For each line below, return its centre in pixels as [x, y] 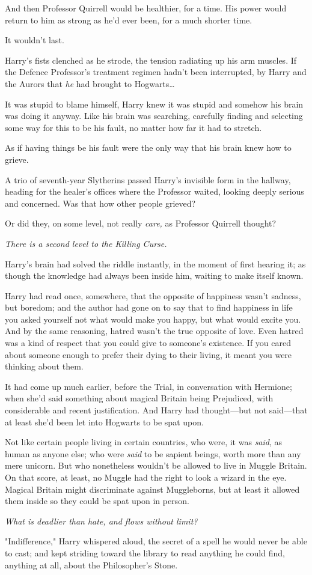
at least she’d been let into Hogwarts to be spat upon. [104, 421]
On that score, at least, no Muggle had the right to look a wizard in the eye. [146, 477]
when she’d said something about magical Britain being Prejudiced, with [139, 398]
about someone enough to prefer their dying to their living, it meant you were [148, 354]
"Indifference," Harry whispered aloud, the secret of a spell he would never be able [156, 541]
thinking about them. [44, 366]
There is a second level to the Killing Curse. [86, 243]
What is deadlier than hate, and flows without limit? [101, 521]
